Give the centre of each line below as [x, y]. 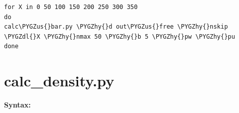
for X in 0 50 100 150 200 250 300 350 [71, 7]
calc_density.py [59, 81]
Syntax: [17, 105]
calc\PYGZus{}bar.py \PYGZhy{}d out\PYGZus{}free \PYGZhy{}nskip [116, 27]
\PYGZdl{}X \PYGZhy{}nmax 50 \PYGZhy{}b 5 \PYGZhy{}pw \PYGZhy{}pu [120, 36]
